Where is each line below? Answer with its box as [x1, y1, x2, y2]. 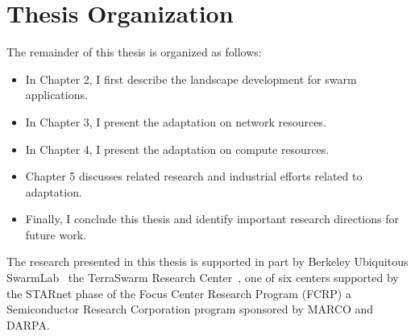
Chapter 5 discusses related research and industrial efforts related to [25, 168, 363, 185]
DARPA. [6, 316, 50, 333]
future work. [25, 226, 86, 243]
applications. [25, 86, 88, 103]
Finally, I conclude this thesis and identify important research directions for [25, 210, 399, 227]
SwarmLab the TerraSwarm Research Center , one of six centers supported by [6, 269, 399, 286]
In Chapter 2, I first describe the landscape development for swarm [25, 70, 357, 87]
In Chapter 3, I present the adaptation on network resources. [25, 113, 326, 130]
